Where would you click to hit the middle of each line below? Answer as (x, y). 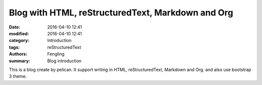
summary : (20, 61)
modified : (19, 33)
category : (19, 41)
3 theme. (18, 76)
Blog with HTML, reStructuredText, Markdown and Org (121, 13)
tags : (14, 47)
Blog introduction (65, 61)
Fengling (56, 54)
